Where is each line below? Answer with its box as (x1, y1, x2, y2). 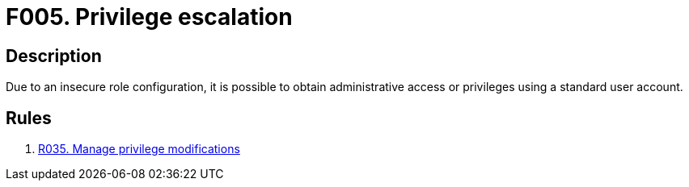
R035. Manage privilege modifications (38, 142, 240, 156)
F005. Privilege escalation (6, 3, 293, 31)
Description (6, 45, 102, 66)
